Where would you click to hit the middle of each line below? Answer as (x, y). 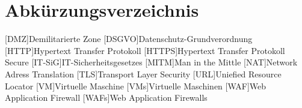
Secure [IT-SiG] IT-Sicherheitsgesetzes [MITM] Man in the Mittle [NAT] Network (151, 62)
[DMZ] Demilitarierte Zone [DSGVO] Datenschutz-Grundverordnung (129, 39)
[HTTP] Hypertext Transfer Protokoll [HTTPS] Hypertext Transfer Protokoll (145, 50)
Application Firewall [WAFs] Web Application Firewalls (106, 97)
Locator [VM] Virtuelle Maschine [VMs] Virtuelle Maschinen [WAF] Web (136, 85)
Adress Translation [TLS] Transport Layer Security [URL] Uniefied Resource (143, 73)
